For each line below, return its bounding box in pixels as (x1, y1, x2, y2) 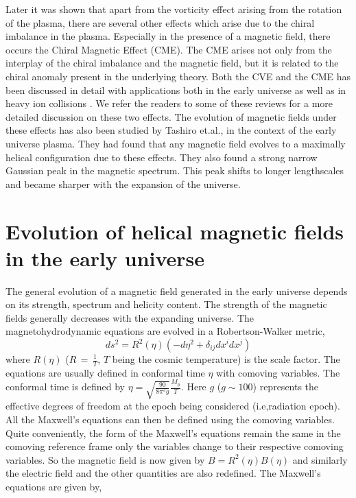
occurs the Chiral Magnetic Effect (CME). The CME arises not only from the (5, 42, 332, 56)
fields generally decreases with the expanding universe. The (5, 310, 254, 324)
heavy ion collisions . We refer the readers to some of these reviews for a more (5, 96, 333, 110)
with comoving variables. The (216, 365, 340, 379)
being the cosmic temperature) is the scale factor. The (112, 352, 340, 366)
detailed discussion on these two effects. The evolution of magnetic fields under (5, 109, 337, 123)
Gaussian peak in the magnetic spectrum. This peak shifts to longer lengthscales (5, 163, 344, 178)
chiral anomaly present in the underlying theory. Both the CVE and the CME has (5, 69, 351, 83)
